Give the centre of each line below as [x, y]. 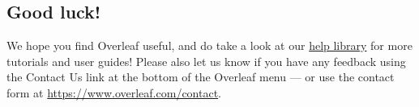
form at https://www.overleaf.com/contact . [114, 92]
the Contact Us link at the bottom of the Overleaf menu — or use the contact [201, 77]
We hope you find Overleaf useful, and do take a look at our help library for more [209, 45]
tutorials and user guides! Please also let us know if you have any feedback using [206, 61]
